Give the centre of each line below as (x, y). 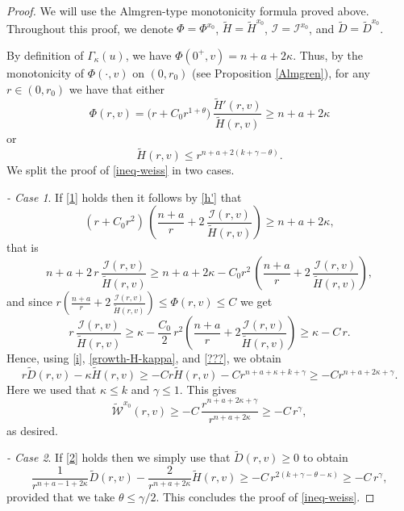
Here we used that (52, 389)
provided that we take (61, 497)
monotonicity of (46, 72)
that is (23, 247)
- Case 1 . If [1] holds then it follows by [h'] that (124, 197)
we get (256, 302)
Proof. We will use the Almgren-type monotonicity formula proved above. (188, 10)
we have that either (117, 88)
